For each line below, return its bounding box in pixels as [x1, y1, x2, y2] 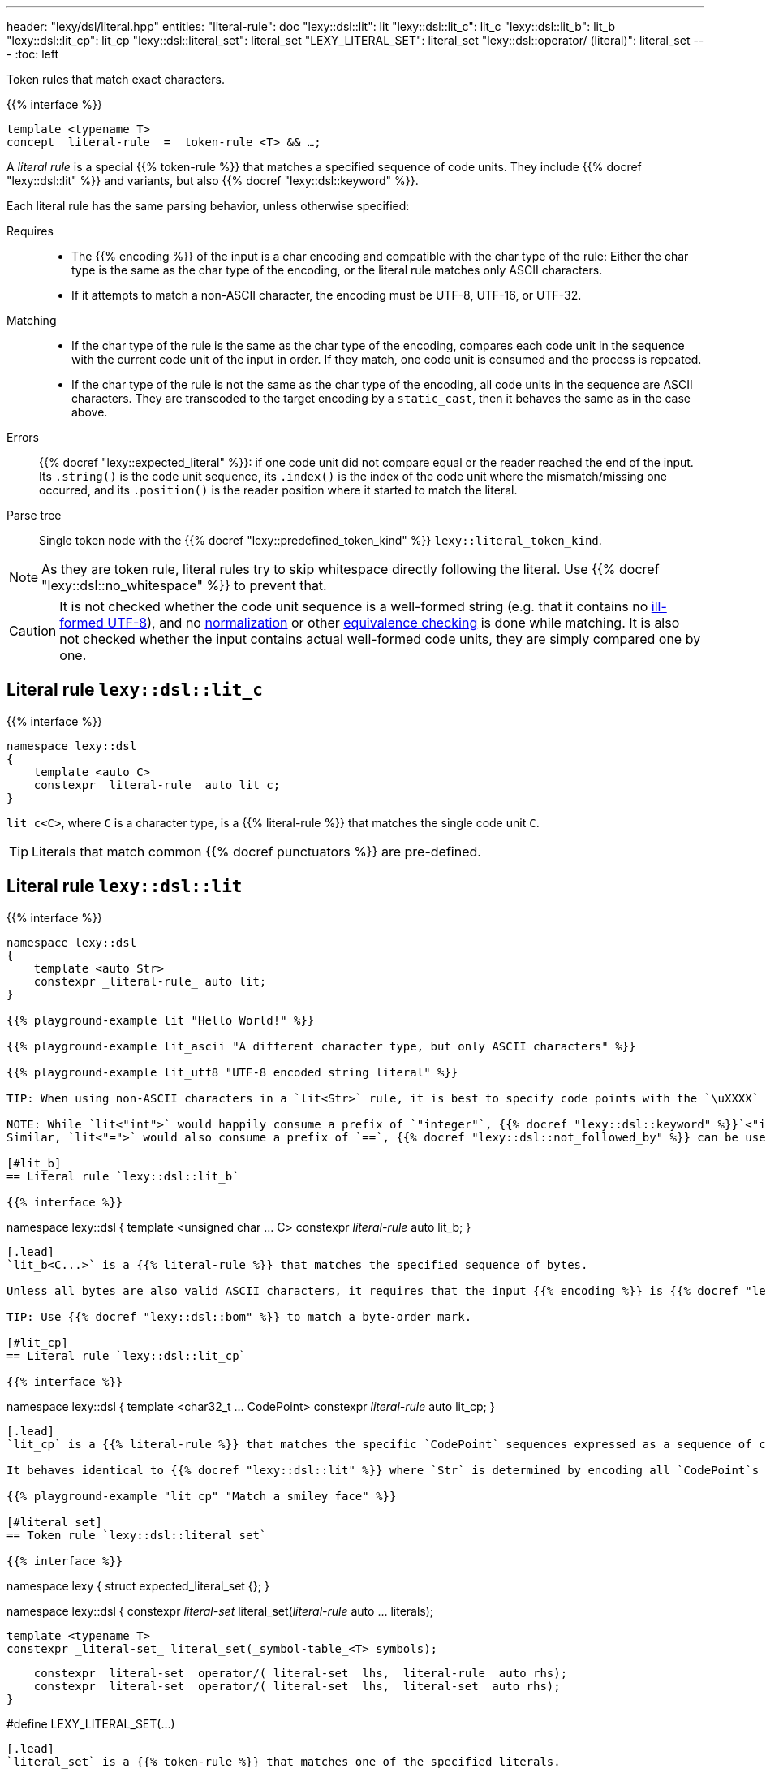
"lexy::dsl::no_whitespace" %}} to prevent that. [41, 577, 327, 593]
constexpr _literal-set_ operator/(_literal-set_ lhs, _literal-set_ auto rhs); [33, 1679, 561, 1693]
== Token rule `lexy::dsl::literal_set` [6, 1528, 267, 1542]
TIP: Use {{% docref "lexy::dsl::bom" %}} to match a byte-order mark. [6, 1309, 472, 1323]
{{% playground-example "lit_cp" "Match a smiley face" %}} [6, 1489, 397, 1503]
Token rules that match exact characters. [6, 72, 225, 86]
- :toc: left [6, 47, 59, 61]
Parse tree [6, 508, 62, 522]
